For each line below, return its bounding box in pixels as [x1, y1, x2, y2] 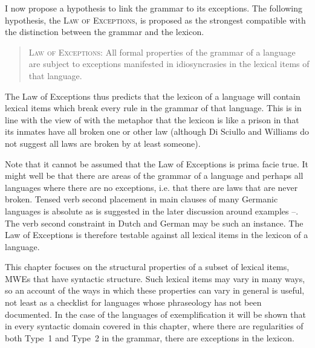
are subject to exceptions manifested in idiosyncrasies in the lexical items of [28, 57, 310, 70]
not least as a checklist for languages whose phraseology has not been [5, 296, 262, 309]
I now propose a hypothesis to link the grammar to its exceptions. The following [5, 2, 303, 14]
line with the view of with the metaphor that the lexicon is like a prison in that [5, 113, 299, 126]
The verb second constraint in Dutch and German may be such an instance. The [5, 216, 304, 229]
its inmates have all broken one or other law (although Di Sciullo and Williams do [5, 125, 310, 138]
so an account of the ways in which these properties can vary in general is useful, [5, 284, 305, 297]
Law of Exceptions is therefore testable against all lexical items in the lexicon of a [5, 228, 308, 241]
